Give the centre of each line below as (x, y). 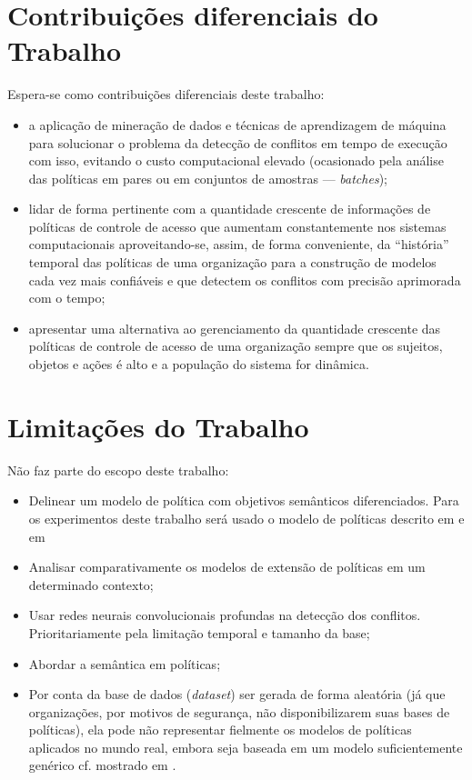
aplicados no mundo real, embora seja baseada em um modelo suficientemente (246, 747)
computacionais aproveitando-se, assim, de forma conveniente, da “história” (239, 244)
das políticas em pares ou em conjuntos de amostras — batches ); (208, 178)
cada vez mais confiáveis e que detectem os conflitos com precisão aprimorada (245, 280)
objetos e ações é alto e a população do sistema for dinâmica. (199, 364)
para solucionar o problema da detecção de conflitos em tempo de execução (238, 142)
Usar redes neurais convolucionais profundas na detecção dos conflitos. (225, 615)
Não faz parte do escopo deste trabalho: (118, 470)
